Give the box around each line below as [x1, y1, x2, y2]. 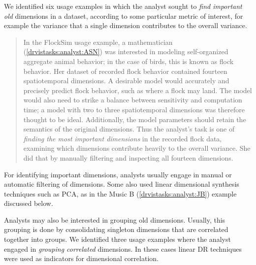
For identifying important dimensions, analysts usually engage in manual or [4, 169, 232, 179]
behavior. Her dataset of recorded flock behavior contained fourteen [23, 66, 227, 76]
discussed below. [4, 198, 53, 208]
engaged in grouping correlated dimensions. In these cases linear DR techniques [4, 243, 242, 254]
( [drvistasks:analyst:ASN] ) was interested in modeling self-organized [23, 46, 228, 57]
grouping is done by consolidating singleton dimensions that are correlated [4, 224, 228, 234]
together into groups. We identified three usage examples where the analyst [4, 234, 231, 244]
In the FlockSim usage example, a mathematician [23, 36, 173, 47]
